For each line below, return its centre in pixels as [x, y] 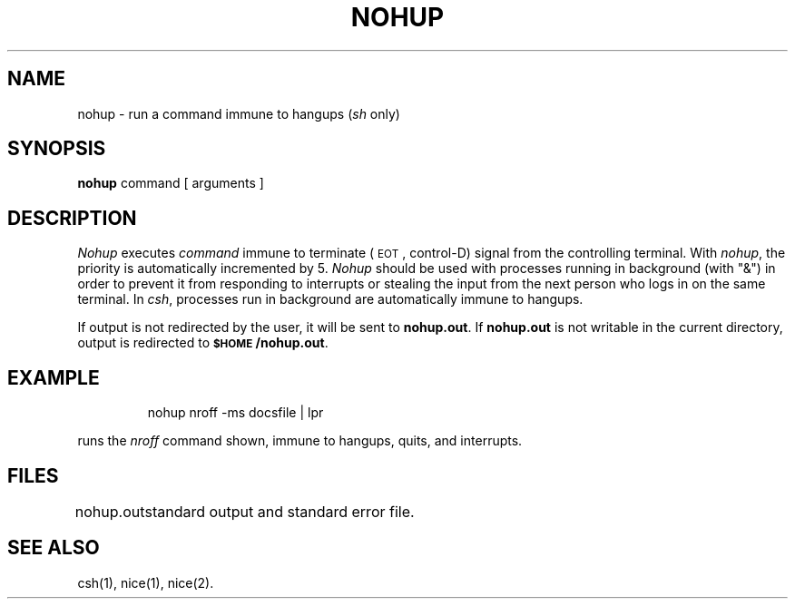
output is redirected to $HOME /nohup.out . [203, 343]
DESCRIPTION [72, 218]
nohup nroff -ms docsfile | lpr [236, 413]
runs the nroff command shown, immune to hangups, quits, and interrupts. [300, 441]
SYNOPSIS [57, 149]
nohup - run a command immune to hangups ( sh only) [239, 113]
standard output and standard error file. [280, 511]
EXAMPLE [54, 377]
